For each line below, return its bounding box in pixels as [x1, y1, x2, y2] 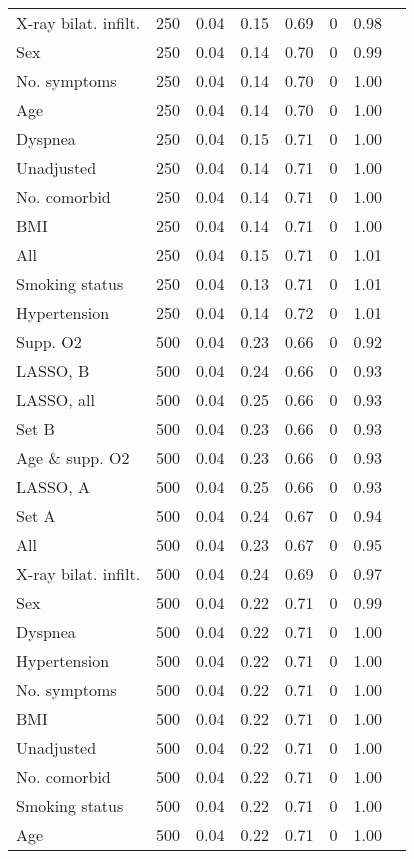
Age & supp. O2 [16, 446, 130, 469]
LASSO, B [16, 359, 90, 382]
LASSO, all [16, 388, 95, 411]
